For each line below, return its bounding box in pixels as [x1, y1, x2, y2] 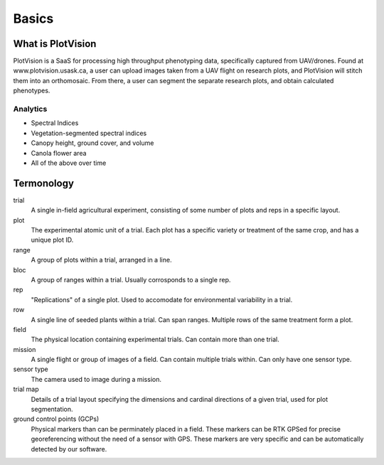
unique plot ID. [31, 235, 74, 245]
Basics [13, 11, 54, 26]
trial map [13, 385, 39, 394]
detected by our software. [31, 444, 107, 453]
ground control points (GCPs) [13, 415, 100, 423]
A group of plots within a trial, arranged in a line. [31, 256, 172, 264]
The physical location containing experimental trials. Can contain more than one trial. [31, 335, 280, 344]
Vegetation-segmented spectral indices [31, 129, 147, 137]
